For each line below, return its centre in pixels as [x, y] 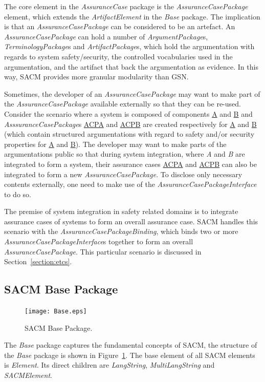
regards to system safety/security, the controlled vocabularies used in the [118, 56]
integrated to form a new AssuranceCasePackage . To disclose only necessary [123, 174]
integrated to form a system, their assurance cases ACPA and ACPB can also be [130, 164]
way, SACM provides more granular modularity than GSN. [96, 77]
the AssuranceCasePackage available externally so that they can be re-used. [123, 104]
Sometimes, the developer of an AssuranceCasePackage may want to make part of [132, 93]
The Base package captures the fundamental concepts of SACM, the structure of [131, 345]
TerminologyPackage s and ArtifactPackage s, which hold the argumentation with [129, 46]
